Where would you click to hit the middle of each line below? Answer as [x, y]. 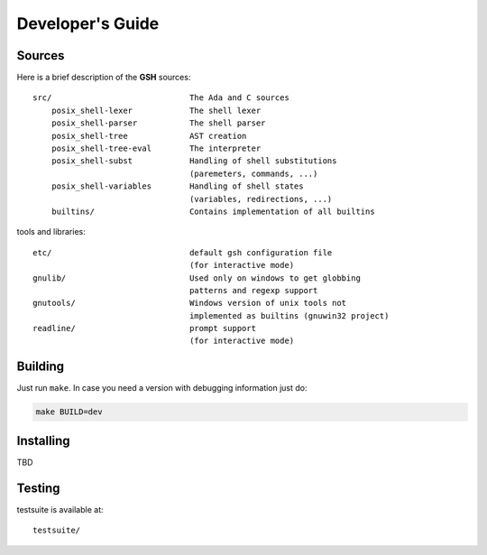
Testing [38, 488]
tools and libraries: [51, 232]
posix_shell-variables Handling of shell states [177, 186]
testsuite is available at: [60, 509]
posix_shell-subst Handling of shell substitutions [194, 161]
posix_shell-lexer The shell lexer [156, 110]
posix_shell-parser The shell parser [158, 123]
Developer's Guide [88, 23]
